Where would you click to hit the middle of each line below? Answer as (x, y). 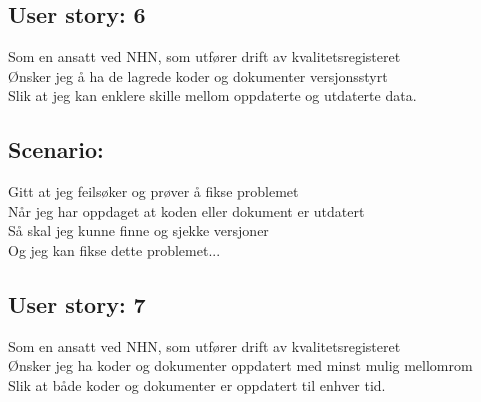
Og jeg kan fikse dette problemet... (114, 249)
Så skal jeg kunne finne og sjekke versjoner (138, 230)
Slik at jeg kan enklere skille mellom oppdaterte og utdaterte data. (212, 95)
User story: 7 (77, 303)
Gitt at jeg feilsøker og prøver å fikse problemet (153, 191)
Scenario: (56, 149)
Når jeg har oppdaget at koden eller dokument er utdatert (186, 210)
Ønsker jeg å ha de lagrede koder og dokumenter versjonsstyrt (198, 75)
